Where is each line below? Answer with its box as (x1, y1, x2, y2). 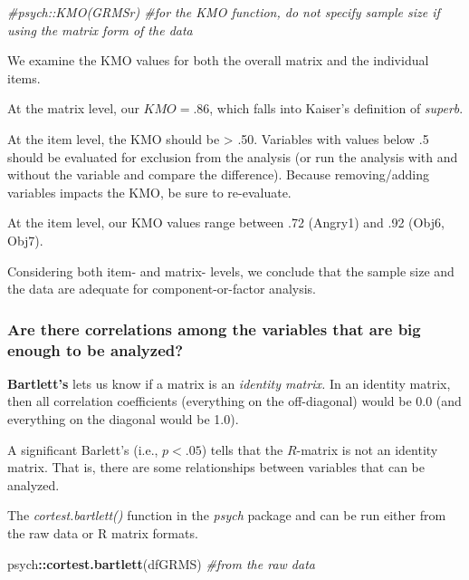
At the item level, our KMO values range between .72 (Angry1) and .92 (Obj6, (7, 213, 445, 232)
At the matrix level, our (7, 99, 139, 118)
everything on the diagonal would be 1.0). (7, 410, 239, 429)
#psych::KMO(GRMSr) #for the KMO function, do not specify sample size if (7, 3, 440, 21)
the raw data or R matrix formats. (7, 524, 198, 543)
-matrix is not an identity (296, 440, 438, 459)
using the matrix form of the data (7, 20, 193, 39)
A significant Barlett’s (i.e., (7, 440, 158, 459)
